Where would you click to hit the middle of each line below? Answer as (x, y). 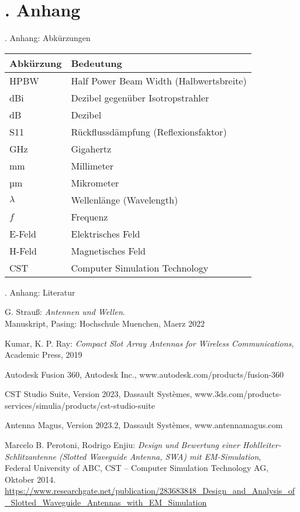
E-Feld (23, 233)
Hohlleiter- (262, 445)
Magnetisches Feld (108, 250)
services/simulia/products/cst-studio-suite (80, 405)
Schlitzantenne (31, 456)
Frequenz (89, 216)
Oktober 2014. (30, 479)
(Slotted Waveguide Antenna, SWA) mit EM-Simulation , (160, 456)
